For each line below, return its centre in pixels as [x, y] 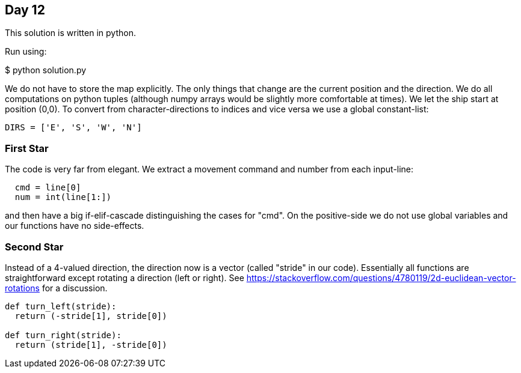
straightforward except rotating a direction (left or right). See [125, 277]
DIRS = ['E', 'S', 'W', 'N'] [73, 128]
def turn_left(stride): [61, 306]
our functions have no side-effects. [75, 226]
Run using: [26, 52]
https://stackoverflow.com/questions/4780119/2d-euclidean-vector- [381, 277]
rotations [22, 288]
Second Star [34, 247]
